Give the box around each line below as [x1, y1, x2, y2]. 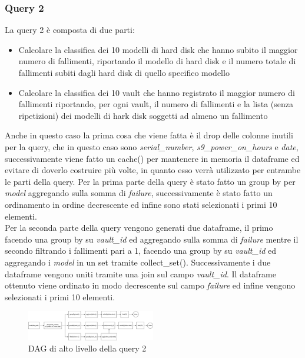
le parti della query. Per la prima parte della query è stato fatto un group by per [5, 175, 296, 187]
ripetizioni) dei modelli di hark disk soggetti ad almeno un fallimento [18, 109, 268, 121]
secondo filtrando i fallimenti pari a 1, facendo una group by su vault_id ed [5, 244, 277, 257]
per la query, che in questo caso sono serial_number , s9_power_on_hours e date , [5, 140, 299, 153]
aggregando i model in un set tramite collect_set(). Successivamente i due [5, 256, 271, 268]
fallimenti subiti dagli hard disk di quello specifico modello [18, 67, 230, 78]
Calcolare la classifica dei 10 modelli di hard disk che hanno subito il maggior [18, 43, 298, 55]
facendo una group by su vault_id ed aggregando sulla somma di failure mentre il [5, 233, 299, 245]
